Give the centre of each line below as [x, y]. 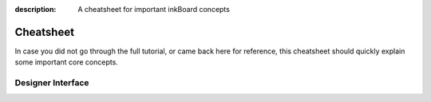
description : [36, 9]
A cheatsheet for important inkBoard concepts [154, 9]
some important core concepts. [67, 62]
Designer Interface [52, 83]
